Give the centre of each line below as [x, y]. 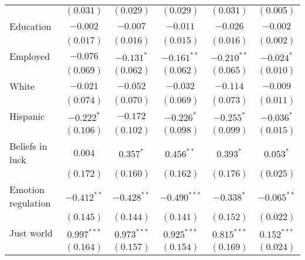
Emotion [27, 189]
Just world [31, 233]
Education [30, 26]
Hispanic [27, 116]
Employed [30, 56]
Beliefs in [28, 146]
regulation [30, 203]
